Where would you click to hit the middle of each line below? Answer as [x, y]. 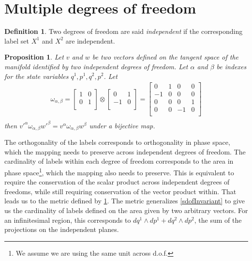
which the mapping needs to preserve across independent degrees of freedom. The [125, 151]
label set [17, 40]
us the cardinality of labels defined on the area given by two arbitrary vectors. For [126, 210]
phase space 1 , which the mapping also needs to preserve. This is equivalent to [119, 172]
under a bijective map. [122, 125]
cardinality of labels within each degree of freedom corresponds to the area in [119, 161]
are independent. [90, 40]
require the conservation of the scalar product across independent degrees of [117, 182]
